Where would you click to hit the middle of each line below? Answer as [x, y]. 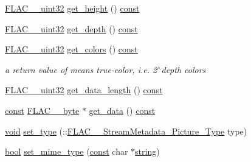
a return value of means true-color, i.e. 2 [81, 69]
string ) [147, 151]
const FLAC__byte [42, 110]
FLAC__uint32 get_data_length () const [84, 90]
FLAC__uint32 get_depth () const [71, 28]
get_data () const [122, 110]
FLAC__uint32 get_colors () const [71, 49]
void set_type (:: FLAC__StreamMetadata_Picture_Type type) [126, 131]
